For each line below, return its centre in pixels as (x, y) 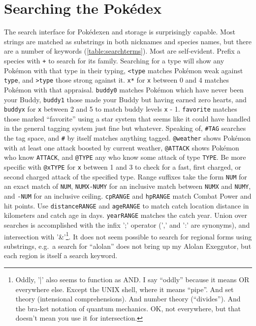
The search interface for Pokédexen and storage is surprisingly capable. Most (120, 32)
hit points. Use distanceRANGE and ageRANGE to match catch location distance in (127, 205)
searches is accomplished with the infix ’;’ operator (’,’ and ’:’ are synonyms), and (127, 225)
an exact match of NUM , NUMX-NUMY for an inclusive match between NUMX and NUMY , (128, 186)
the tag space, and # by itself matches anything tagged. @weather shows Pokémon (128, 138)
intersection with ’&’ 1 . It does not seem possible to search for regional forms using (128, 236)
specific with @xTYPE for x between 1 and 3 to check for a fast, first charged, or (123, 167)
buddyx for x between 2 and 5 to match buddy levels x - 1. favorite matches (121, 109)
